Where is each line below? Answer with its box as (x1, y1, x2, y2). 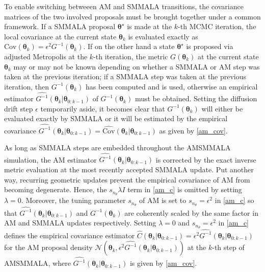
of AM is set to (139, 195, 187, 206)
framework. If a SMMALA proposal (4, 21, 116, 32)
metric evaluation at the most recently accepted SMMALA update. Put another (4, 164, 254, 175)
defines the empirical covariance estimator (4, 230, 135, 240)
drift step (4, 103, 33, 114)
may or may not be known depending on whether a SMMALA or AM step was (13, 61, 260, 72)
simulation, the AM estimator (4, 154, 97, 165)
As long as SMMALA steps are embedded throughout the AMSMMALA (4, 142, 231, 153)
